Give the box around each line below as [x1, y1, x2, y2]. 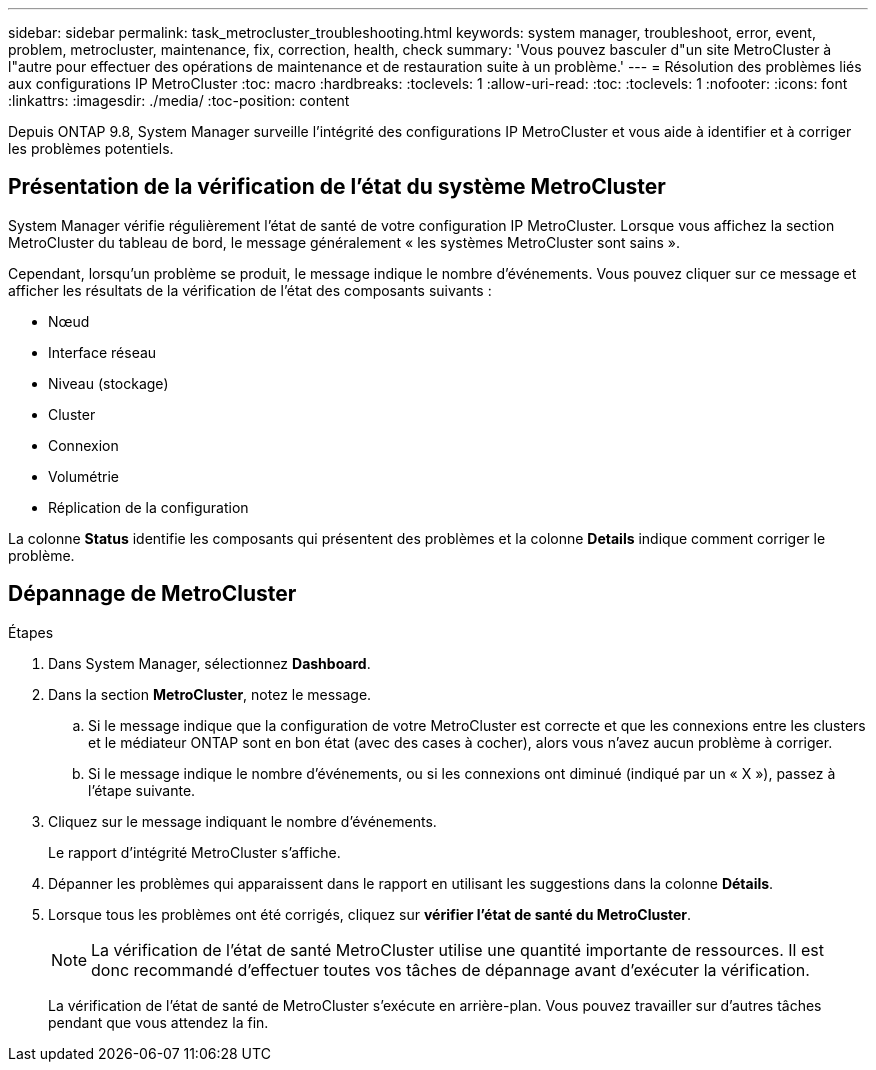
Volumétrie [48, 467, 119, 485]
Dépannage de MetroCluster [8, 581, 297, 607]
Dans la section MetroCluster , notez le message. [48, 685, 372, 703]
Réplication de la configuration [48, 498, 249, 516]
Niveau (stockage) [48, 374, 169, 392]
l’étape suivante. [88, 781, 196, 799]
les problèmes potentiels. [8, 140, 174, 157]
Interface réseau [48, 343, 157, 361]
